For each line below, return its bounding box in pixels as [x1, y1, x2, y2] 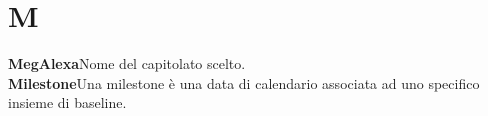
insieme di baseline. [8, 92, 127, 113]
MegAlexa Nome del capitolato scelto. [8, 53, 246, 74]
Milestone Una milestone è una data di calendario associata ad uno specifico [8, 72, 480, 93]
